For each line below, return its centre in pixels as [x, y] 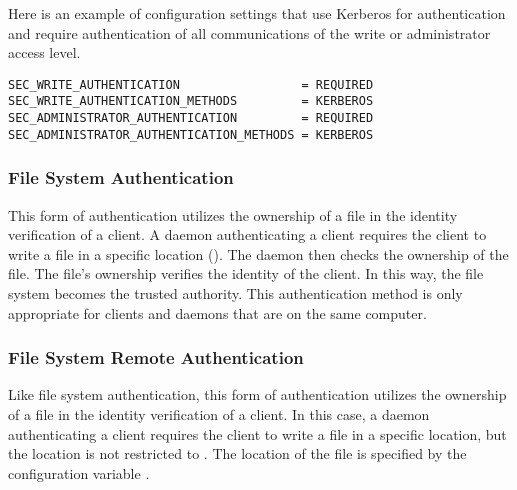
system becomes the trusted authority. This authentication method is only [235, 293]
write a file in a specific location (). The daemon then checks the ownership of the [258, 253]
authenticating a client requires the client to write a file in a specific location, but [257, 433]
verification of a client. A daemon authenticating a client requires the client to [247, 234]
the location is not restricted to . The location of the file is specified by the [237, 453]
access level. [44, 52]
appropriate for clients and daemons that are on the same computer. [217, 312]
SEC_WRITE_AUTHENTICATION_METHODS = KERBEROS [191, 101]
